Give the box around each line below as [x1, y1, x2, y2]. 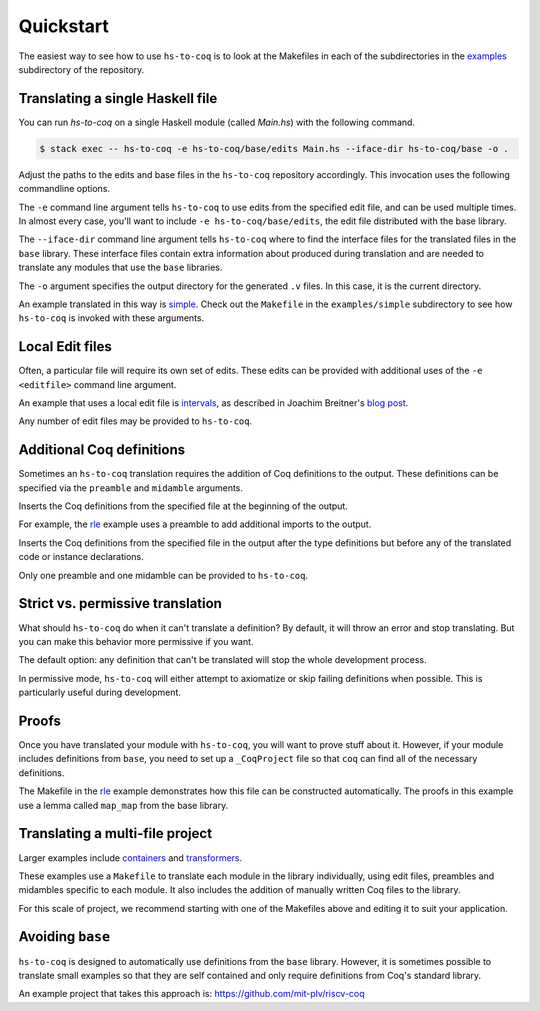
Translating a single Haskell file [18, 90, 218, 107]
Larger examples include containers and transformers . [18, 851, 243, 864]
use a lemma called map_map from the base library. [18, 799, 229, 811]
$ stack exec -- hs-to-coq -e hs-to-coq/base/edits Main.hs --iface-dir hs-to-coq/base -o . [39, 143, 509, 154]
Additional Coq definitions [18, 441, 186, 459]
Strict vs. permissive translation [18, 595, 222, 612]
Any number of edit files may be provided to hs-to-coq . [18, 415, 253, 427]
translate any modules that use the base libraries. [18, 261, 223, 274]
